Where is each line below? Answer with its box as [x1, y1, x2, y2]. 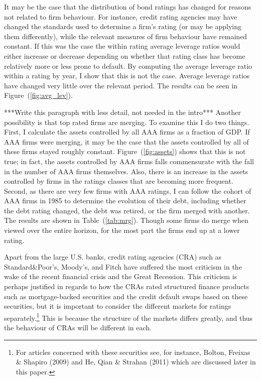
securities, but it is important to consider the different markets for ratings [4, 301, 231, 311]
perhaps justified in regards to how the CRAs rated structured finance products [4, 281, 249, 292]
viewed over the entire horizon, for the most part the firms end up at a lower [4, 225, 240, 235]
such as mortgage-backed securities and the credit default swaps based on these [4, 291, 248, 301]
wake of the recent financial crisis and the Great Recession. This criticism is [4, 271, 237, 282]
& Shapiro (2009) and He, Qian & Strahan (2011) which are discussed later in [16, 356, 256, 367]
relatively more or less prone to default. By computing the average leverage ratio [4, 60, 252, 71]
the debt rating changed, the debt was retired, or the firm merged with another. [4, 205, 250, 215]
